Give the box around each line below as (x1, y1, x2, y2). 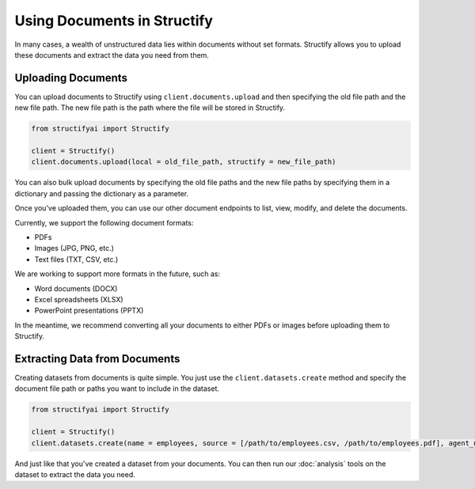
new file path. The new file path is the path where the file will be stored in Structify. (14, 103, 285, 112)
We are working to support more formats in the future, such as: (14, 269, 221, 279)
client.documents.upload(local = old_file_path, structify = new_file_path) (31, 157, 336, 166)
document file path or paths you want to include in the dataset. (14, 384, 219, 393)
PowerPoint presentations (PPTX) (34, 305, 144, 316)
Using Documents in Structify (14, 12, 214, 29)
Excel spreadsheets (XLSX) (34, 294, 123, 304)
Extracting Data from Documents (14, 352, 180, 366)
